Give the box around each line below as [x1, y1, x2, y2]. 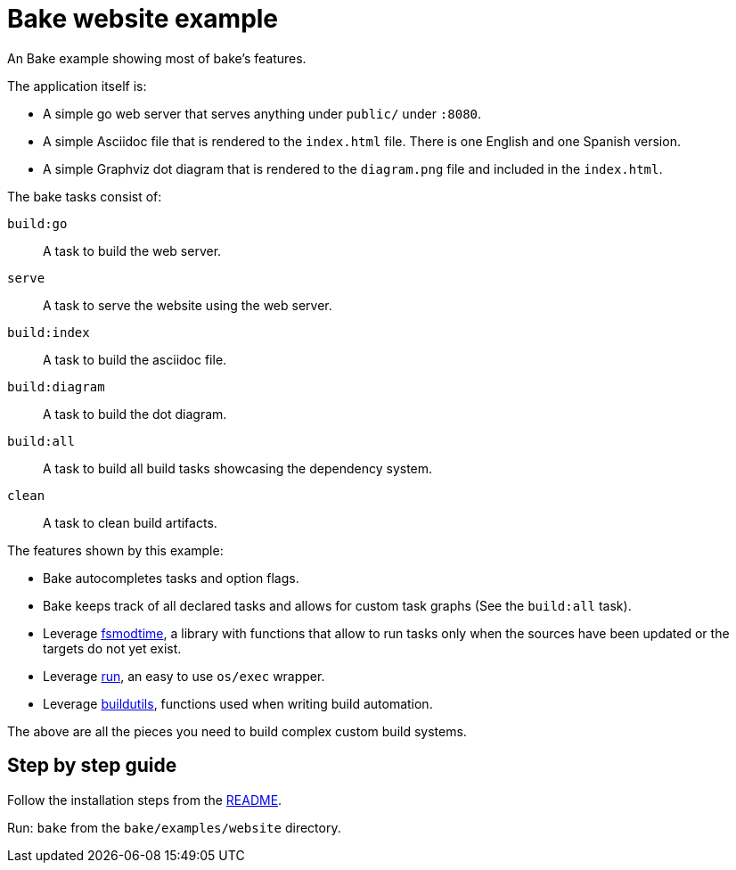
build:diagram [7, 379, 105, 394]
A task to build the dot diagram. [43, 406, 227, 422]
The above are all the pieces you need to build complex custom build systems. [7, 723, 467, 739]
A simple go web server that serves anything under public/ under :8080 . [43, 105, 482, 121]
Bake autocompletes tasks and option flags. [43, 570, 299, 586]
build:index [7, 324, 90, 340]
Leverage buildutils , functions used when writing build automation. [43, 695, 433, 711]
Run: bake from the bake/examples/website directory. [7, 819, 341, 835]
